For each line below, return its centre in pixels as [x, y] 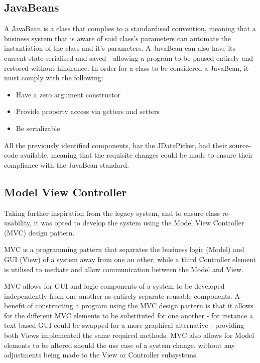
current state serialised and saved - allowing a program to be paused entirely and [129, 57]
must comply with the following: [54, 78]
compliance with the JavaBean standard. [67, 164]
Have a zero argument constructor [68, 94]
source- [240, 145]
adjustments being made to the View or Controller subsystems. [101, 355]
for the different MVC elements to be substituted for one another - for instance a [128, 315]
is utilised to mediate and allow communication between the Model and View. [124, 269]
